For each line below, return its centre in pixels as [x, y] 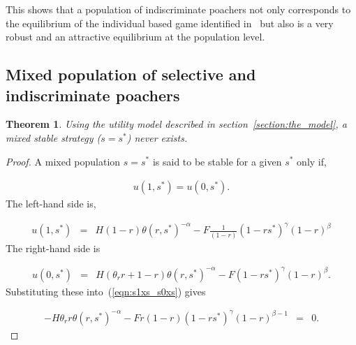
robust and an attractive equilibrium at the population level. [135, 37]
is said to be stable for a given [217, 161]
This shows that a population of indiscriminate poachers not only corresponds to [178, 9]
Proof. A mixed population [63, 161]
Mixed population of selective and [131, 74]
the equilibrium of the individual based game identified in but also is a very [170, 23]
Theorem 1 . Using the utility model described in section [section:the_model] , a [176, 124]
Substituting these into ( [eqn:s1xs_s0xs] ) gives [106, 291]
